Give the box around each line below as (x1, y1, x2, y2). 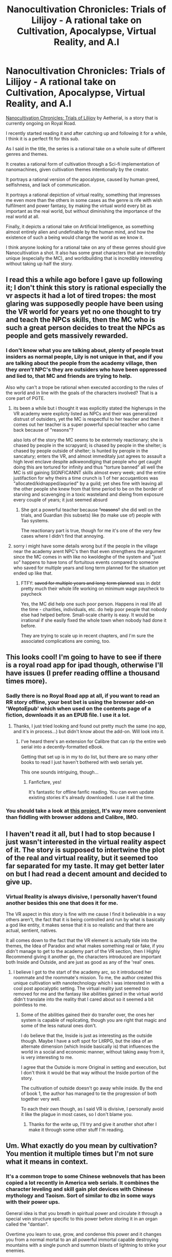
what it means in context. (6, 1158, 89, 1166)
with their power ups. (6, 1199, 60, 1206)
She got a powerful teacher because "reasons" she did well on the (20, 506, 161, 513)
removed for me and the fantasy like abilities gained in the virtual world (13, 990, 163, 997)
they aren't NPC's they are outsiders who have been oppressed (6, 366, 167, 373)
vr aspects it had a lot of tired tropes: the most (6, 291, 156, 300)
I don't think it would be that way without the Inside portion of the (20, 1069, 159, 1076)
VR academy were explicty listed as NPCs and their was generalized (13, 410, 158, 416)
